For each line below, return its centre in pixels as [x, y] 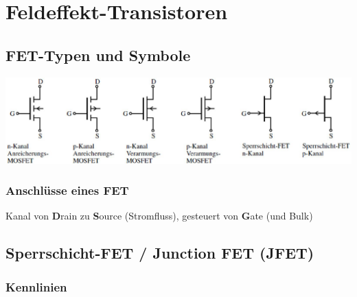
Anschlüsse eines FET [67, 190]
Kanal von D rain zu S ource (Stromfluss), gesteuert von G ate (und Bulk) [159, 216]
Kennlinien [36, 286]
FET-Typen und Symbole [98, 55]
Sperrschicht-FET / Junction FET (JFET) [160, 253]
